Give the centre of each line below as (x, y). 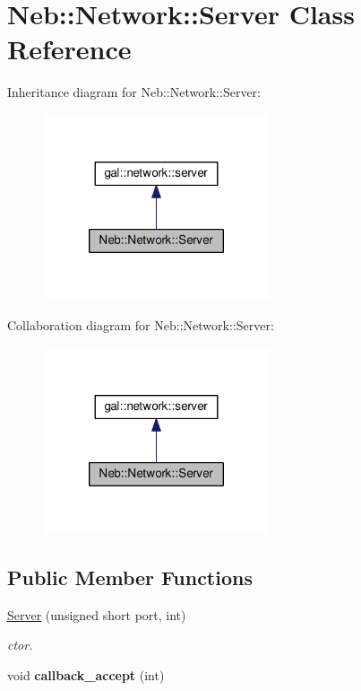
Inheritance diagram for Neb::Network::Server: (134, 92)
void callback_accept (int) (86, 674)
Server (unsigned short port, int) (97, 614)
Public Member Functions (130, 577)
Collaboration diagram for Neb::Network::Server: (141, 325)
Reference (69, 49)
